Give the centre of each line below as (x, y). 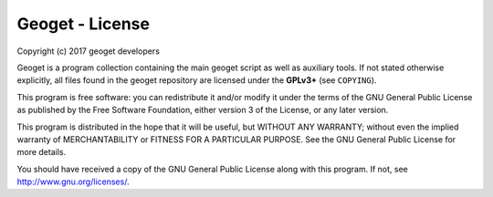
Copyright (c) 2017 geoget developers (88, 51)
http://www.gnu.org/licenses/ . (73, 181)
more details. (42, 152)
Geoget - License (84, 24)
